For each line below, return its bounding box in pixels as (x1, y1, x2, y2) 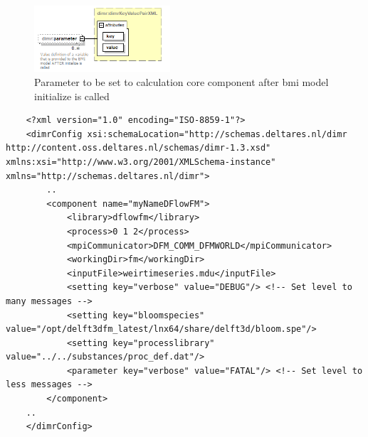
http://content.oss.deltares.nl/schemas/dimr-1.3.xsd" (6, 143, 271, 153)
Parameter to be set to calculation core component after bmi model (34, 75, 329, 89)
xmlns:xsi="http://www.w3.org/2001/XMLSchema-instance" (6, 156, 276, 167)
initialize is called (34, 88, 110, 103)
